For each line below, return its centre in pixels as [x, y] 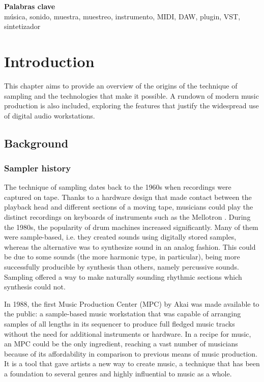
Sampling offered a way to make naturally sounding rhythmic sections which [123, 276]
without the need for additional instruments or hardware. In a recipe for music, [128, 333]
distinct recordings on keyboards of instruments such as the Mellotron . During [127, 217]
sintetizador [22, 26]
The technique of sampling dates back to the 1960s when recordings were [118, 187]
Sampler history [38, 168]
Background [36, 143]
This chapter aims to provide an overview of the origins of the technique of [121, 85]
